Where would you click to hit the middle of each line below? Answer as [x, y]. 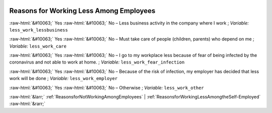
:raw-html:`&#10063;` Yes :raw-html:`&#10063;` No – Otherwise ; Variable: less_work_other [107, 87]
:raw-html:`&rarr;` [27, 104]
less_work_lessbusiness [39, 30]
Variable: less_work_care [38, 46]
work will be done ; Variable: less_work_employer [63, 78]
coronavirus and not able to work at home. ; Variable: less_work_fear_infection [97, 62]
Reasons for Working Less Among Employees [82, 11]
